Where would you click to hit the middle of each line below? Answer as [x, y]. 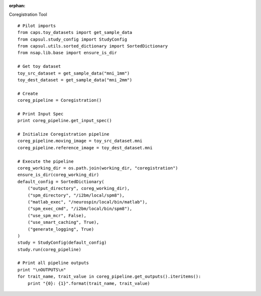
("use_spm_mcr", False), [57, 215]
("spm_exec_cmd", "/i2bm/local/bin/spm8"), [80, 209]
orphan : [17, 6]
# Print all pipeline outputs [53, 263]
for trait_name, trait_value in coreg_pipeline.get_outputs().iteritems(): [109, 277]
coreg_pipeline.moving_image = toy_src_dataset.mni [80, 141]
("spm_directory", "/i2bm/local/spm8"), [76, 195]
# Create [28, 93]
